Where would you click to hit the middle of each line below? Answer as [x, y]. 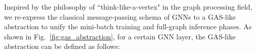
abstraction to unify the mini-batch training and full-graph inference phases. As [128, 26]
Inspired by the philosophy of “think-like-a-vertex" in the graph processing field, [128, 7]
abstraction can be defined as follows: [62, 46]
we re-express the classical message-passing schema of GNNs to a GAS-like [120, 16]
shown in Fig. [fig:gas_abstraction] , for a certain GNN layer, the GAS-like [120, 36]
